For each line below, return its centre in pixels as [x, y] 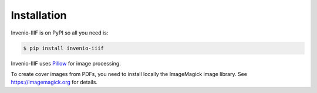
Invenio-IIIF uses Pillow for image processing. [66, 63]
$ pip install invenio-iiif [63, 48]
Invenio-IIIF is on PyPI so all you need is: [60, 33]
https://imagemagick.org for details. [54, 82]
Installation [39, 15]
